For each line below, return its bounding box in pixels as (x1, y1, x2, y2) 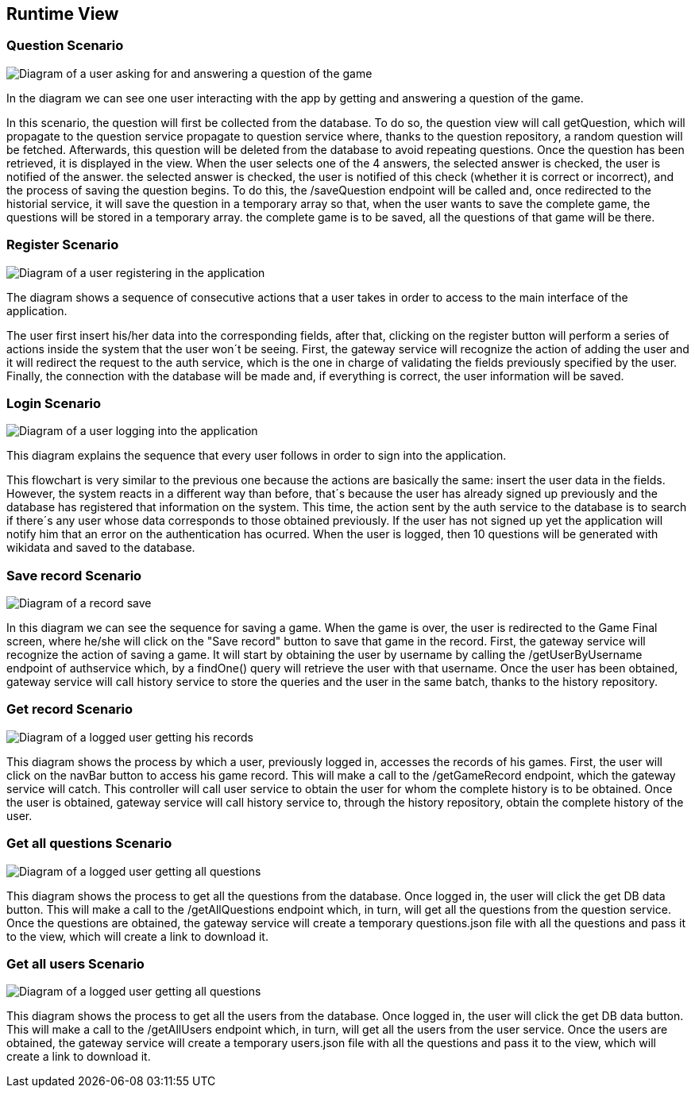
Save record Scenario (6, 567, 142, 584)
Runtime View (6, 4, 119, 24)
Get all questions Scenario (6, 835, 172, 852)
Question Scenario (6, 37, 124, 54)
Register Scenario (6, 237, 119, 253)
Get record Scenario (6, 701, 133, 718)
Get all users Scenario (6, 955, 145, 972)
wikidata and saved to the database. (6, 541, 195, 555)
